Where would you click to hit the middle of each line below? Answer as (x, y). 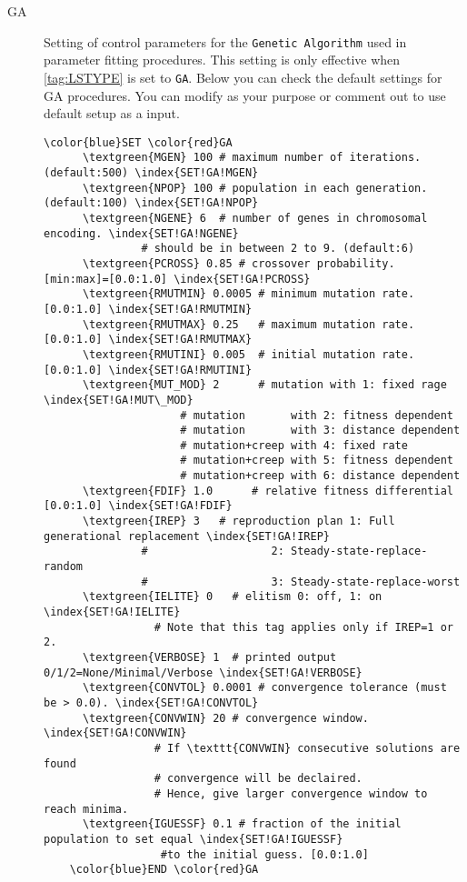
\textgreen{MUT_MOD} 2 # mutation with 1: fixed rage (264, 385)
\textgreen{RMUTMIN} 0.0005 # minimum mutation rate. (248, 294)
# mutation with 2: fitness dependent (317, 415)
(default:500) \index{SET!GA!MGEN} (151, 173)
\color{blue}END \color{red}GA (164, 870)
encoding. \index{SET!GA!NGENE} (141, 233)
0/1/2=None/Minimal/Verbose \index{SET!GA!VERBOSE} (203, 672)
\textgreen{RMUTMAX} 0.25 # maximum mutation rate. (248, 324)
